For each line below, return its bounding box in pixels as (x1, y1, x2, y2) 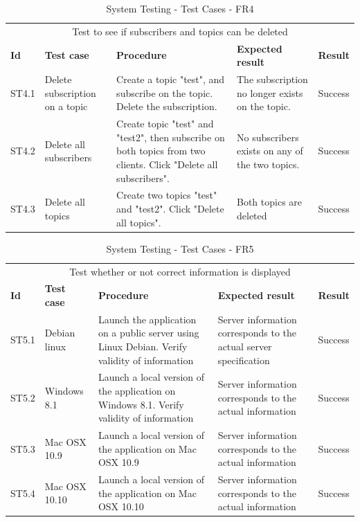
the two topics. (237, 156, 300, 171)
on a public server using (98, 325, 199, 340)
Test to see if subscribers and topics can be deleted (72, 24, 288, 38)
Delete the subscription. (116, 99, 217, 114)
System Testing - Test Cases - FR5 (106, 241, 254, 255)
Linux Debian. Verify (98, 339, 188, 353)
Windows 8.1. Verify (98, 397, 184, 411)
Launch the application (98, 312, 197, 326)
